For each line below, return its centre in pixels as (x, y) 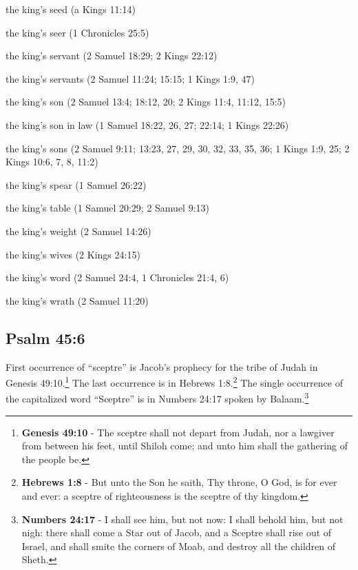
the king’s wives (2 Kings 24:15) (73, 254)
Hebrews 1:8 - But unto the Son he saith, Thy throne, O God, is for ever (179, 482)
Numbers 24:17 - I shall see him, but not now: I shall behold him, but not (182, 519)
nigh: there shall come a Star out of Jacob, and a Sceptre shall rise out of (177, 532)
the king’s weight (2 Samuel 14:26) (78, 231)
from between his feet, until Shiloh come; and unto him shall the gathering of (185, 446)
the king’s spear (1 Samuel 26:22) (76, 184)
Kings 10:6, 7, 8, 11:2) (52, 162)
